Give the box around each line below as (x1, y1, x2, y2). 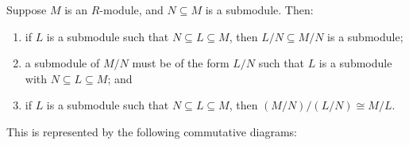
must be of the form (132, 55, 230, 71)
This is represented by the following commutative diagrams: (6, 123, 297, 139)
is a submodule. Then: (205, 2, 314, 17)
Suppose (6, 2, 47, 17)
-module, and (99, 2, 164, 17)
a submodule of (25, 55, 100, 71)
